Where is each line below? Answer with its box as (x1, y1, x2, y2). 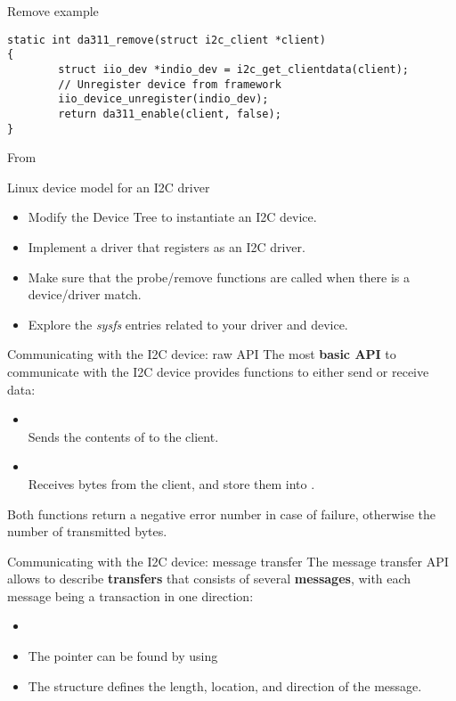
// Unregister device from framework (58, 77, 281, 91)
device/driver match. (28, 285, 142, 304)
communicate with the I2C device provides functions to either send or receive (7, 362, 429, 380)
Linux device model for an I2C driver (7, 177, 210, 196)
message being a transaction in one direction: (7, 586, 254, 605)
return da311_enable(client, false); (58, 107, 281, 120)
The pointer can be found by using (28, 647, 218, 665)
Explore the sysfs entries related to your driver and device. (28, 314, 348, 333)
